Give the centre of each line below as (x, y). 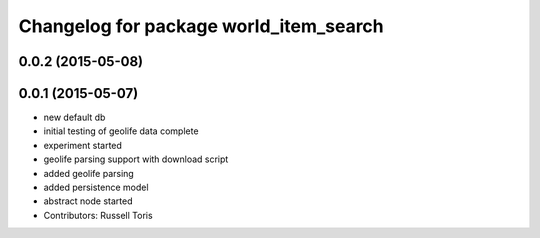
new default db (74, 117)
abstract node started (88, 201)
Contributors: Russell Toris (98, 215)
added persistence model (96, 187)
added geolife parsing (88, 173)
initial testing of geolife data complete (121, 131)
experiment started (82, 145)
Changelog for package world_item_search (201, 26)
